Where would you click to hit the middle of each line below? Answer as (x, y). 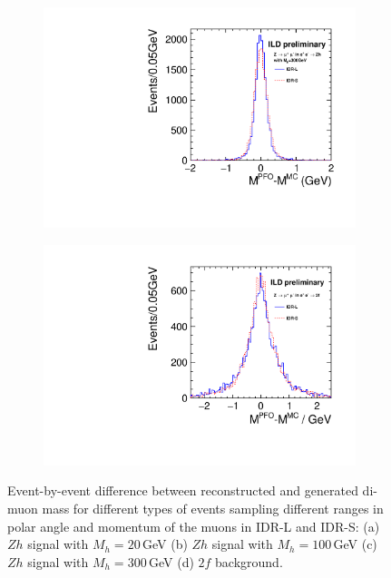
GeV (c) (355, 544)
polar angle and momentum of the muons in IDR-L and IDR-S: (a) (194, 526)
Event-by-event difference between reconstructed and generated (183, 490)
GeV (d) (171, 561)
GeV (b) (165, 544)
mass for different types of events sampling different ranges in (213, 508)
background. (249, 561)
